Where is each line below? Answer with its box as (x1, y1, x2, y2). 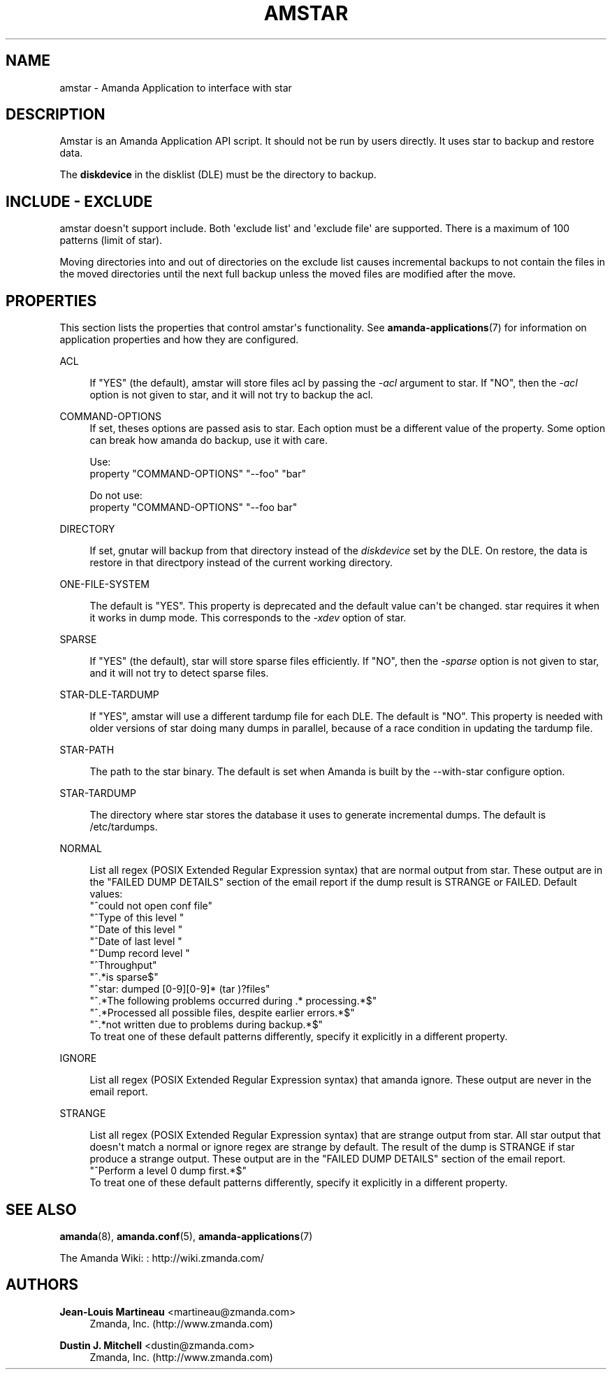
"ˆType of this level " (89, 912, 184, 924)
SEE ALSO (6, 1200, 77, 1218)
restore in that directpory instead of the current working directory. (89, 556, 393, 569)
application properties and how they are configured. (59, 333, 299, 346)
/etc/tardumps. (89, 821, 158, 833)
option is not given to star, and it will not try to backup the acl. (89, 389, 374, 401)
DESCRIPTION (6, 106, 105, 124)
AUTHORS (6, 1276, 79, 1294)
